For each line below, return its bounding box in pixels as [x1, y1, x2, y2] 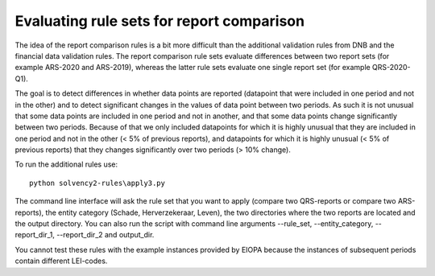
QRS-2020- [371, 63, 411, 72]
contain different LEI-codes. [14, 256, 108, 266]
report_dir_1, [14, 230, 56, 240]
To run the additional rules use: [14, 159, 118, 169]
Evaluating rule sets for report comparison [14, 12, 305, 30]
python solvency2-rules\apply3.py [29, 178, 165, 187]
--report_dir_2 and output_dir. [56, 230, 155, 240]
